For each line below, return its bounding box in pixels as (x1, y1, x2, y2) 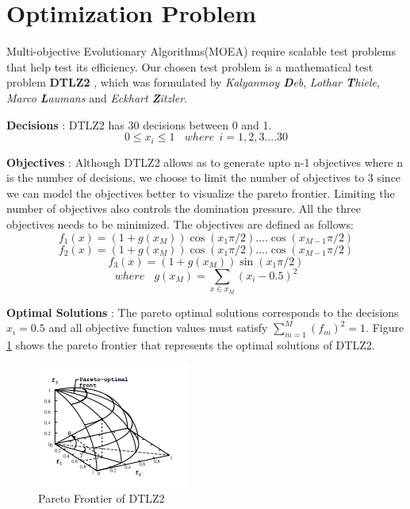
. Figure (366, 319, 404, 336)
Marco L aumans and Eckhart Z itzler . (6, 89, 188, 106)
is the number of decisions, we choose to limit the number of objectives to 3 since (6, 169, 401, 186)
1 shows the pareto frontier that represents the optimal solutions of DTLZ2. (6, 337, 375, 353)
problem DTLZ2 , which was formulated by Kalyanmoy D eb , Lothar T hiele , (6, 74, 380, 91)
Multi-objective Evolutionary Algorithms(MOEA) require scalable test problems (6, 43, 396, 60)
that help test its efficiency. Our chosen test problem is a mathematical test (6, 58, 374, 75)
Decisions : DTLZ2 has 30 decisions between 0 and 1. (6, 116, 272, 133)
